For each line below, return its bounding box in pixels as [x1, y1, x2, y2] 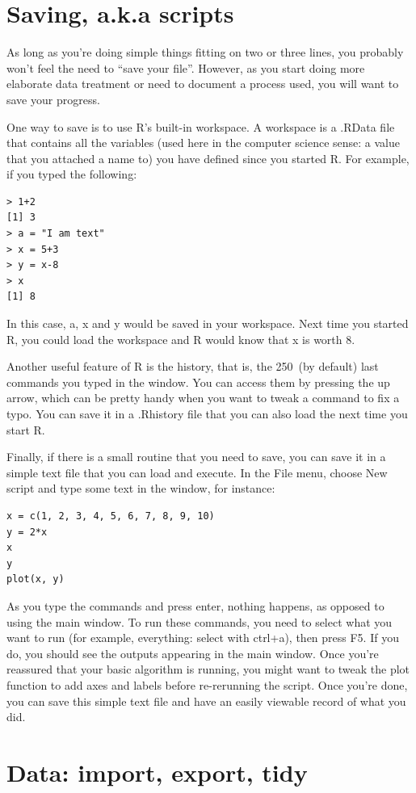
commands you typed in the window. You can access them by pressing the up [6, 373, 390, 390]
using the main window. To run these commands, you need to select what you [6, 613, 393, 630]
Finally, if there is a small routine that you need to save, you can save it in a [6, 448, 386, 465]
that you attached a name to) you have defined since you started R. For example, [6, 149, 410, 166]
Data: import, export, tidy [6, 755, 308, 788]
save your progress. [6, 90, 100, 107]
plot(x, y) [6, 573, 65, 585]
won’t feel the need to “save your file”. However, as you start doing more [6, 59, 365, 76]
